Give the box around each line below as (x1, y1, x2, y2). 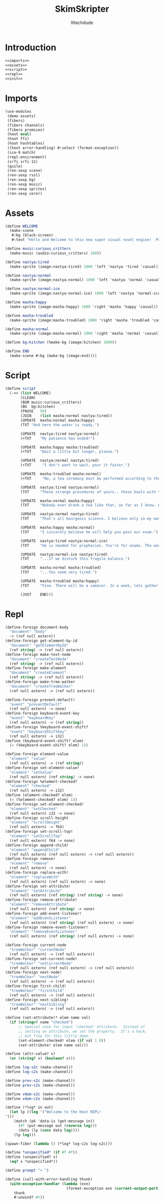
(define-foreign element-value (5, 752, 69, 757)
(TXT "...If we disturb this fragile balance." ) (20, 556, 130, 561)
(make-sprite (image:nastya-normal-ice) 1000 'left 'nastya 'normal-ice (9, 291, 161, 296)
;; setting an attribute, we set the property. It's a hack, (18, 1029, 147, 1034)
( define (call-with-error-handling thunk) (5, 1177, 93, 1181)
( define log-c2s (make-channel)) (5, 1069, 73, 1075)
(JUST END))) (20, 592, 54, 597)
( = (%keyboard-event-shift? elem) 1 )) (9, 743, 89, 748)
